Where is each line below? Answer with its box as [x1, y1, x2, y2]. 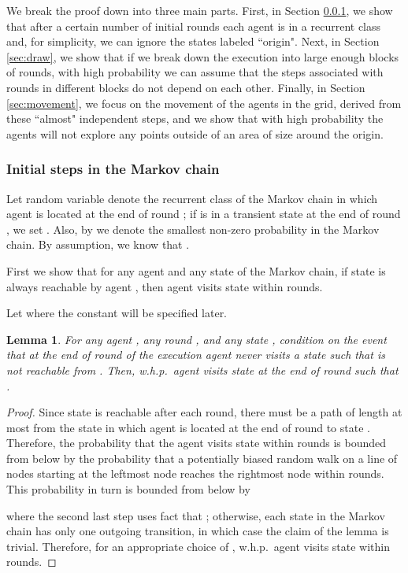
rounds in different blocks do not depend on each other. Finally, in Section [6, 79, 365, 95]
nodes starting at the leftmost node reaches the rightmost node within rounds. [6, 465, 384, 482]
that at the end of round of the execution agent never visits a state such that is [6, 346, 385, 363]
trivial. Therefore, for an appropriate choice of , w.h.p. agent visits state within [6, 538, 391, 554]
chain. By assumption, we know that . [6, 236, 190, 253]
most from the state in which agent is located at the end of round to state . [6, 419, 370, 435]
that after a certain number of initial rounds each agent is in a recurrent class [6, 17, 381, 34]
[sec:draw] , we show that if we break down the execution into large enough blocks [6, 48, 399, 65]
